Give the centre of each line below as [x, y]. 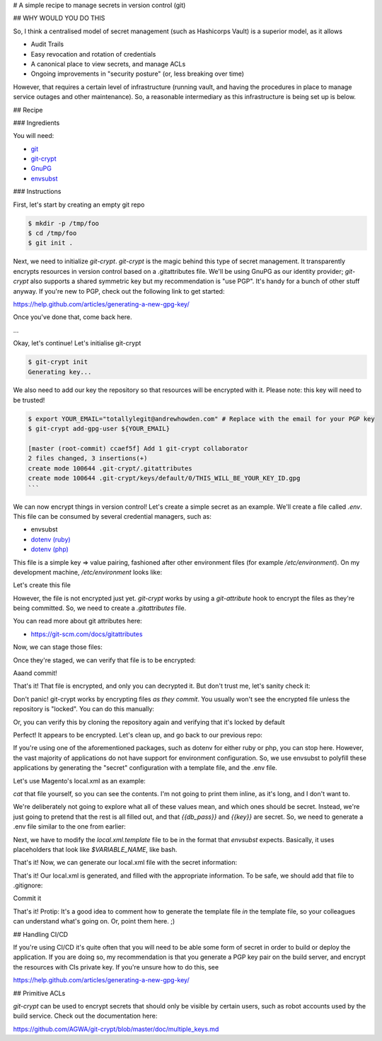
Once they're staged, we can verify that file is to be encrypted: [104, 660]
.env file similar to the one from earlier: [70, 827]
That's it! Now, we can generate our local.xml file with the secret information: [125, 863]
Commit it [27, 898]
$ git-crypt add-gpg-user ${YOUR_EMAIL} [99, 429]
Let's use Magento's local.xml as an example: [80, 781]
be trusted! [29, 400]
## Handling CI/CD [41, 934]
